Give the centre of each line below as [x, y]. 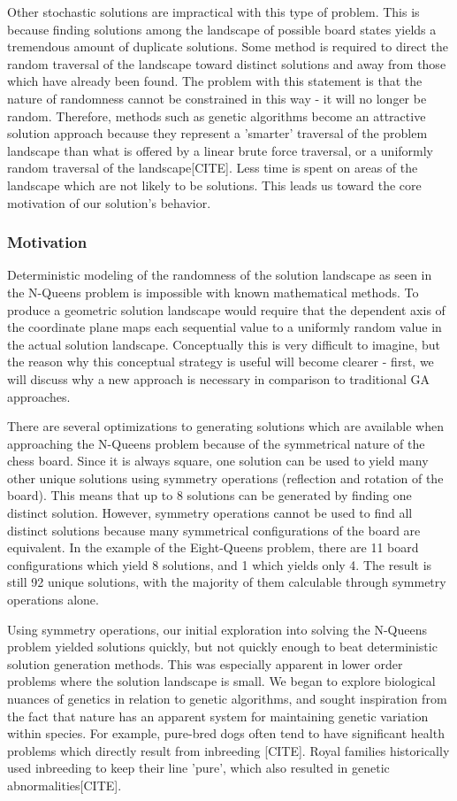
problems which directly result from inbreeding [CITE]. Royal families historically [228, 750]
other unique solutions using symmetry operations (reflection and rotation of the [225, 478]
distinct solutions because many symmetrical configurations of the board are [214, 530]
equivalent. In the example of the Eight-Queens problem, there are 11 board [213, 547]
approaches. [39, 396]
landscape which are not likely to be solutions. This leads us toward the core [214, 185]
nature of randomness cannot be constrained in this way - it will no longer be [217, 98]
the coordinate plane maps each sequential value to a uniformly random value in [225, 327]
